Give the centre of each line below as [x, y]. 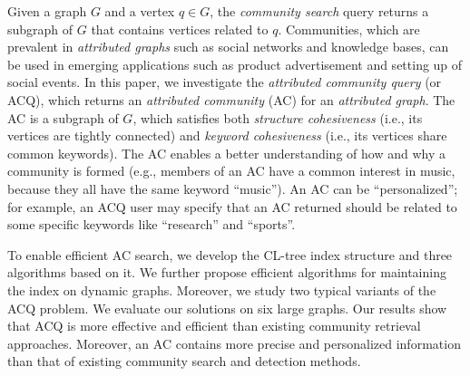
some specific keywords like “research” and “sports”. [152, 224]
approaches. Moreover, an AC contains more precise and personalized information [234, 343]
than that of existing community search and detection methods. [184, 361]
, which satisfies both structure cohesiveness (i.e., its [278, 117]
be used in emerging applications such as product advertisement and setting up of [235, 64]
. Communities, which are [349, 29]
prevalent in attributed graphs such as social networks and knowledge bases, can [228, 47]
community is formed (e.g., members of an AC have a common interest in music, [231, 171]
